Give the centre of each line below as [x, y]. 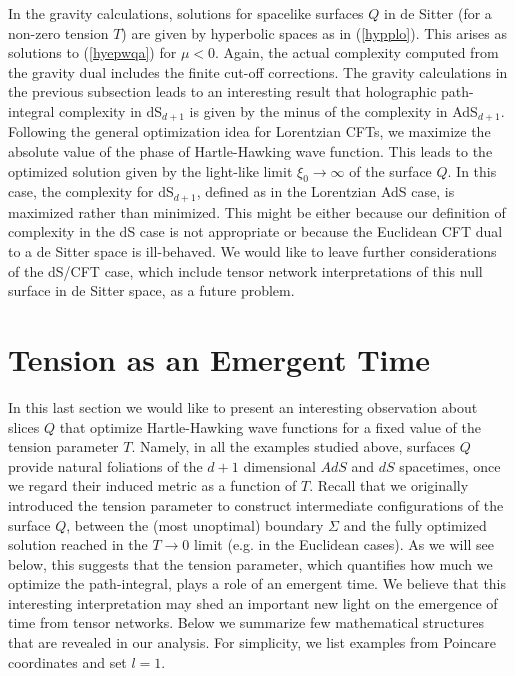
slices [24, 426]
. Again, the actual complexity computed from [357, 52]
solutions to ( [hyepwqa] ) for [92, 52]
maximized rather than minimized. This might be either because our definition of [257, 211]
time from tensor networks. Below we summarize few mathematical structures [246, 622]
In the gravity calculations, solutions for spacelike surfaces [186, 13]
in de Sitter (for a [438, 13]
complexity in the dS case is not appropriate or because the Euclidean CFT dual [255, 231]
